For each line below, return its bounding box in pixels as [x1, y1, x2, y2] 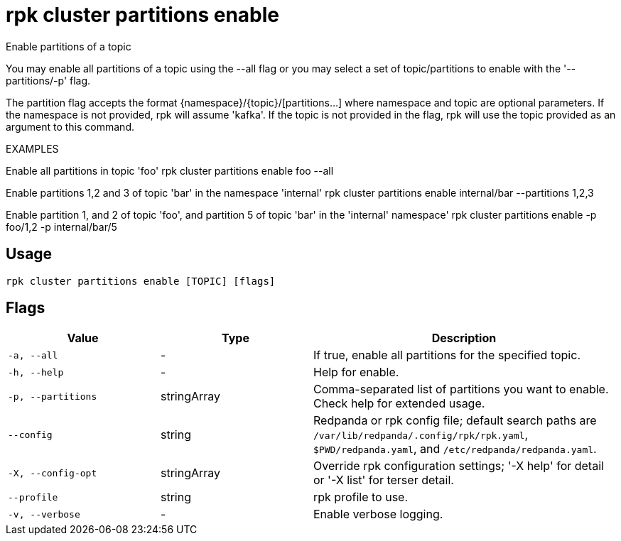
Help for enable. [313, 365, 399, 380]
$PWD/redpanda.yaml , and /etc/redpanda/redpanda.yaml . [313, 442, 597, 457]
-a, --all [8, 349, 58, 361]
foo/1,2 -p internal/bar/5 [6, 220, 117, 233]
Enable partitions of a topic [6, 40, 131, 53]
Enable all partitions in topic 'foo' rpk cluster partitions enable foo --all [6, 164, 334, 177]
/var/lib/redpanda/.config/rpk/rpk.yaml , [313, 427, 529, 442]
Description [431, 331, 497, 346]
